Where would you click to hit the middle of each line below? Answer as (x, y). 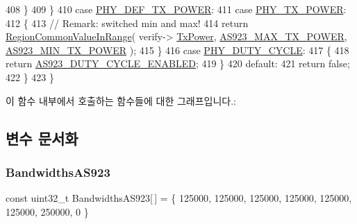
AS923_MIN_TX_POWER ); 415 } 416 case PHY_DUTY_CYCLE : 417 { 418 (177, 50)
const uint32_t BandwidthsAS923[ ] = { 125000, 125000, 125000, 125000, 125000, (179, 198)
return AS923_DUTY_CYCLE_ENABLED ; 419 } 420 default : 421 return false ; (178, 63)
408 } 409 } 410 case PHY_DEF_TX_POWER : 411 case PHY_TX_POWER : (176, 9)
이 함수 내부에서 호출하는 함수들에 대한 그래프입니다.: (121, 100)
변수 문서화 (42, 138)
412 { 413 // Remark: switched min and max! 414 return (127, 23)
